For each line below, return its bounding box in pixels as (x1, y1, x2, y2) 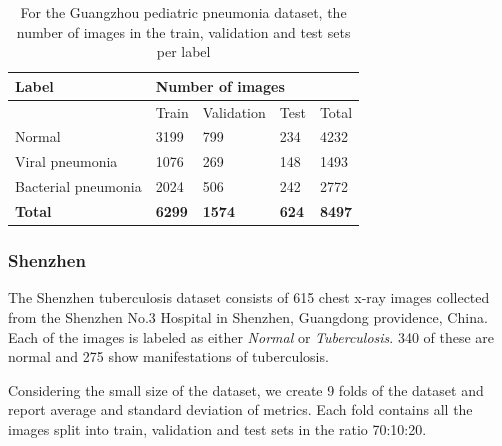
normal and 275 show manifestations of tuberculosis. (8, 346, 329, 367)
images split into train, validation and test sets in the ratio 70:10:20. (8, 418, 427, 439)
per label (156, 41, 211, 62)
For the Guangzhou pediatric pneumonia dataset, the (20, 2, 347, 22)
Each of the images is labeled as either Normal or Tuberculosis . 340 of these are (8, 326, 495, 347)
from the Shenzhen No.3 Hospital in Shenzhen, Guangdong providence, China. (8, 306, 488, 327)
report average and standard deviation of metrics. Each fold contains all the (8, 399, 473, 420)
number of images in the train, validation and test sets (16, 21, 351, 42)
